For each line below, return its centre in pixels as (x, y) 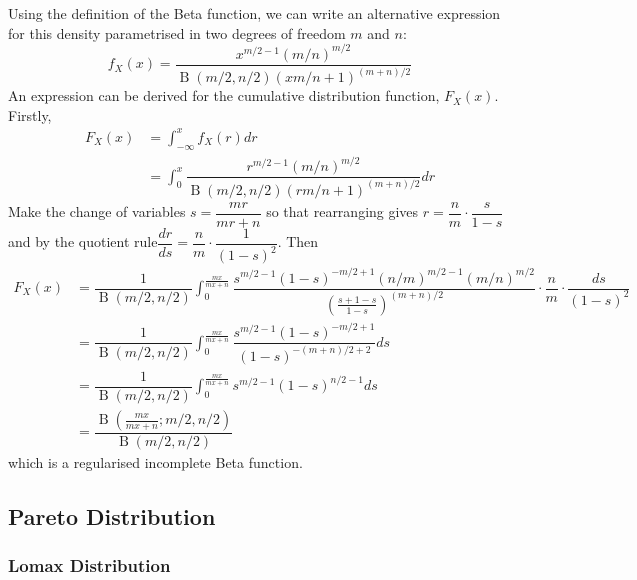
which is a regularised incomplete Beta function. (155, 462)
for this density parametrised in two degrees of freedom (177, 32)
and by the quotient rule (83, 241)
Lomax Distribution (89, 565)
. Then (298, 241)
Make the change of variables (97, 211)
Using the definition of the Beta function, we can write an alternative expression (254, 13)
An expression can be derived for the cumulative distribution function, (224, 95)
